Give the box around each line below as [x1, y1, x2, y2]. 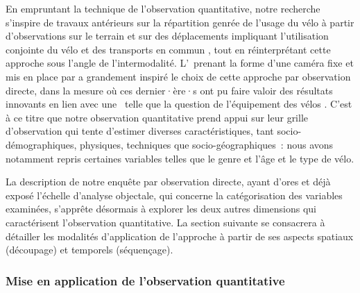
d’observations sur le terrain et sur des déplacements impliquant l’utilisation [6, 28, 329, 43]
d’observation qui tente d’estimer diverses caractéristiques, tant [6, 124, 274, 138]
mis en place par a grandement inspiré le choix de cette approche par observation [6, 69, 351, 83]
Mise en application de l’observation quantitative [6, 271, 285, 289]
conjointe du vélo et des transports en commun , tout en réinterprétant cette [6, 42, 331, 56]
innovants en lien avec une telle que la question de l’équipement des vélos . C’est [6, 97, 352, 111]
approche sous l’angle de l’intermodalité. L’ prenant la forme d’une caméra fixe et [6, 56, 354, 70]
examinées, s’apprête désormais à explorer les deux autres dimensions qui [6, 201, 316, 216]
